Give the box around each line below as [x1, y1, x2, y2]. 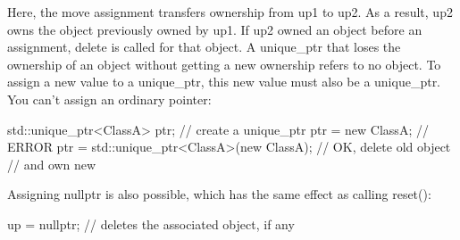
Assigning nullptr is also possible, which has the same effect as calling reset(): [7, 185, 431, 203]
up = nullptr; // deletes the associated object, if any [7, 214, 295, 233]
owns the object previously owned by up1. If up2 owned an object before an [7, 20, 422, 38]
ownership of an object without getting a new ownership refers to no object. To [7, 54, 441, 73]
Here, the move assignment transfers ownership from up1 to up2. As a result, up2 [7, 3, 453, 21]
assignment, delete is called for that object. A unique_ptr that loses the [7, 37, 401, 56]
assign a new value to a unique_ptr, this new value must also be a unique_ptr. [7, 72, 441, 91]
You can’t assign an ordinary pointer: [7, 89, 212, 108]
